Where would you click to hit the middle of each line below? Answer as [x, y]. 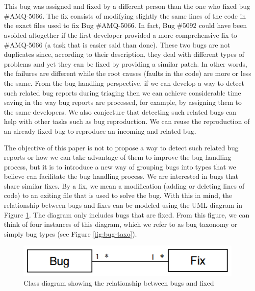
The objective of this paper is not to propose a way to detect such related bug [121, 147]
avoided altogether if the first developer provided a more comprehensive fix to [121, 35]
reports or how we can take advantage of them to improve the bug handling [118, 157]
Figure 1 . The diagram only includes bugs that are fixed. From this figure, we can [127, 214]
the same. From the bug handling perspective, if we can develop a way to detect [124, 83]
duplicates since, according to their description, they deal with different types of [124, 54]
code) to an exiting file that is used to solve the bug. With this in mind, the [118, 195]
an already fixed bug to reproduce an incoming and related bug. [100, 131]
